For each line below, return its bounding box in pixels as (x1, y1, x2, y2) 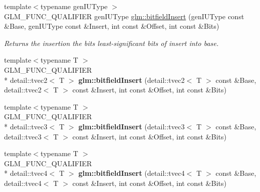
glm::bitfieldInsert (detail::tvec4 (78, 168, 185, 178)
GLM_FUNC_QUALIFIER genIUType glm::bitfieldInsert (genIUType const (4, 11, 244, 21)
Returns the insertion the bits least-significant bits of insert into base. (4, 37, 219, 48)
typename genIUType (40, 1, 108, 11)
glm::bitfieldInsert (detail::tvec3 (78, 121, 185, 131)
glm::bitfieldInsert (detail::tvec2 (78, 74, 185, 85)
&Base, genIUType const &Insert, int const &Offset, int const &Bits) (4, 21, 220, 31)
